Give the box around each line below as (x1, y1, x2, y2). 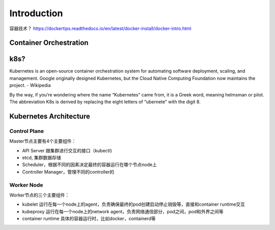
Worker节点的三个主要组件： (9, 192, 70, 198)
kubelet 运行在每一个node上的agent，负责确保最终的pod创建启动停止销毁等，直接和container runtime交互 (22, 201, 245, 208)
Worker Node (9, 181, 43, 188)
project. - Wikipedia (9, 82, 51, 88)
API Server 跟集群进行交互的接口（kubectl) (22, 147, 112, 153)
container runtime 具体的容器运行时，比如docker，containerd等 (22, 216, 156, 222)
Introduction (9, 8, 63, 19)
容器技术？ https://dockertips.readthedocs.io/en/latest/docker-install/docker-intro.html (9, 25, 191, 31)
